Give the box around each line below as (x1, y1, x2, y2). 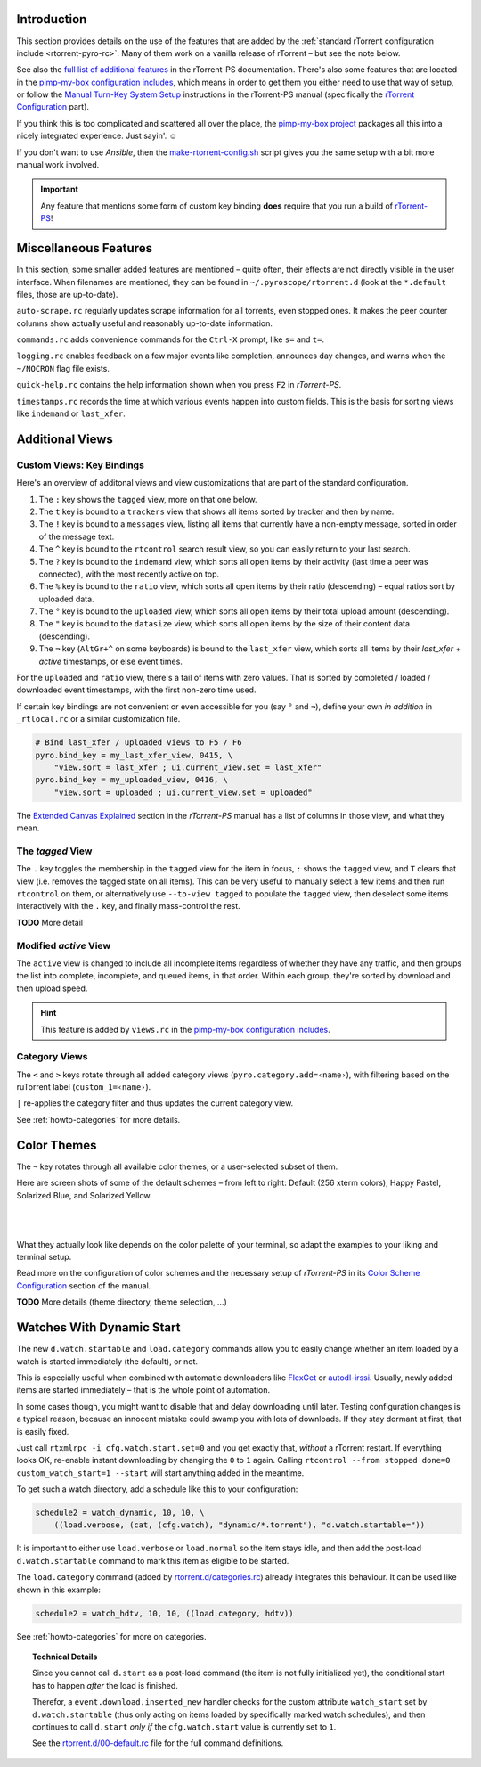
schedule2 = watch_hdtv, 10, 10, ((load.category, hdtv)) (35, 1608, 294, 1618)
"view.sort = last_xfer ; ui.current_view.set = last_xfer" (53, 762, 322, 773)
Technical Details (32, 1651, 98, 1662)
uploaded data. (38, 593, 94, 604)
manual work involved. (16, 160, 100, 170)
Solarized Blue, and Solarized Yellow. (16, 1190, 152, 1200)
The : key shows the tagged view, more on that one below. (38, 494, 257, 504)
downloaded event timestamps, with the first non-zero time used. (16, 684, 257, 695)
